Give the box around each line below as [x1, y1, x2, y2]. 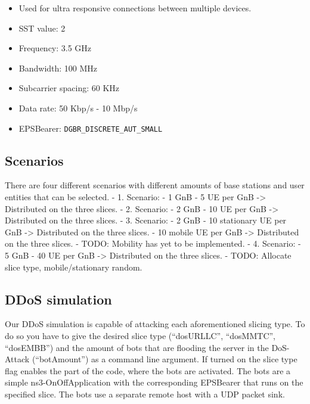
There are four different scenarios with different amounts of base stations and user [5, 179, 305, 191]
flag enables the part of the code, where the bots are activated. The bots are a [5, 364, 291, 377]
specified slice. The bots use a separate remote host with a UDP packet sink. [5, 387, 285, 400]
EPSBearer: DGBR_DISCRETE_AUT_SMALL [18, 122, 163, 134]
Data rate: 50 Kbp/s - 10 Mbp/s [18, 101, 138, 114]
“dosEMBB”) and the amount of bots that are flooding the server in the [5, 341, 269, 353]
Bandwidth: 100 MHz [18, 61, 98, 74]
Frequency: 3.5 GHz [18, 42, 92, 54]
